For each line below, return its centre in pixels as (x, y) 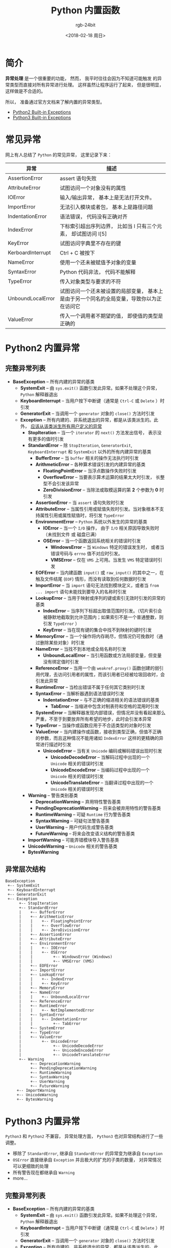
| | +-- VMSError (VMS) (56, 961)
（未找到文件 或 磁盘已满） (71, 534)
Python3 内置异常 (43, 1121)
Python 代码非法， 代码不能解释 (98, 272)
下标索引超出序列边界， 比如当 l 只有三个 (108, 226)
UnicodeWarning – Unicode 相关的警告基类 (73, 846)
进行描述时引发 (56, 744)
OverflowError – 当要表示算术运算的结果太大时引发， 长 (102, 477)
